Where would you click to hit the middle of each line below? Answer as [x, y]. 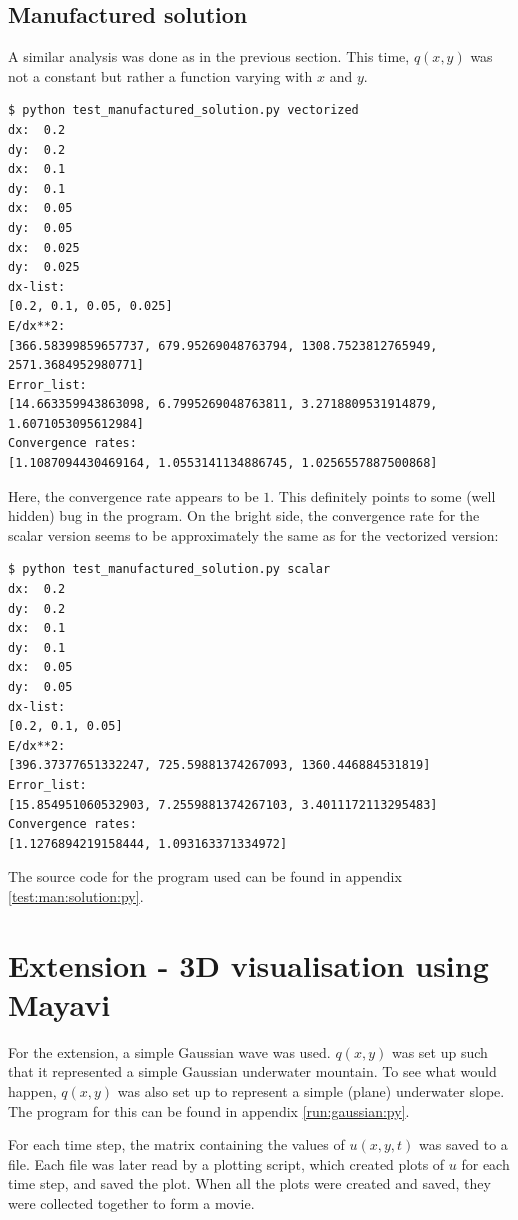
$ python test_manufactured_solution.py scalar [169, 569]
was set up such [439, 1051]
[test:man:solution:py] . [76, 895]
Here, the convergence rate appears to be [133, 495]
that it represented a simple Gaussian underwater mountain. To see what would [252, 1071]
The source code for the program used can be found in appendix [205, 876]
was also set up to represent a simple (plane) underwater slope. [311, 1091]
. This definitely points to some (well [383, 495]
